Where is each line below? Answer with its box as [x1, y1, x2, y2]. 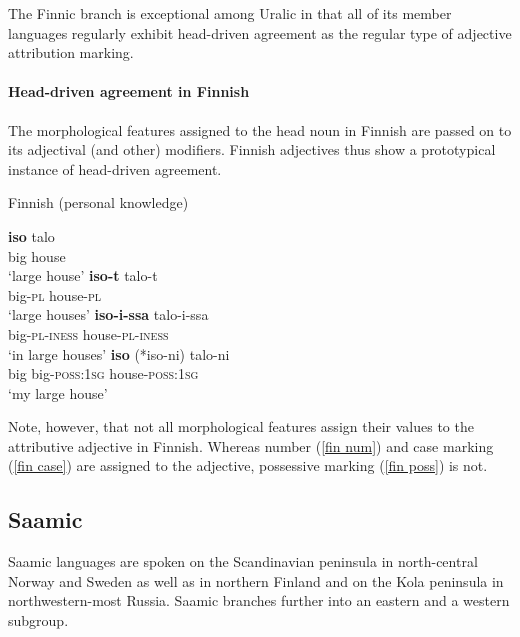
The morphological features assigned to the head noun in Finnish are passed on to [8, 119, 512, 140]
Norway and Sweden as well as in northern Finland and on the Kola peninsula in [8, 570, 504, 591]
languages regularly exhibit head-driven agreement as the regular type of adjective [8, 22, 512, 43]
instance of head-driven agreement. [8, 158, 222, 179]
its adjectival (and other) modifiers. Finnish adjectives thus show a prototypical [8, 139, 496, 160]
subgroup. [8, 610, 69, 631]
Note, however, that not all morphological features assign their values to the [8, 416, 474, 437]
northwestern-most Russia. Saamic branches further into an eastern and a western [8, 590, 510, 611]
